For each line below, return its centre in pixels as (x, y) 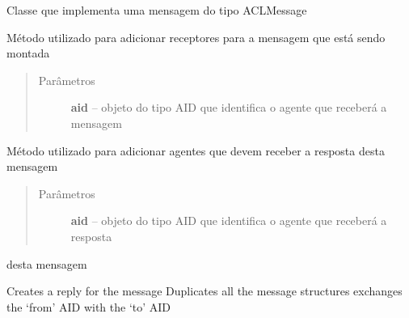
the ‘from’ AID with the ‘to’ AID (89, 306)
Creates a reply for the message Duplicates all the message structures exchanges (204, 291)
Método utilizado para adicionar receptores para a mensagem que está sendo (196, 37)
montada (28, 53)
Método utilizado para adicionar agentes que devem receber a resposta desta (196, 150)
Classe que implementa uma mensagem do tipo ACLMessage (157, 10)
